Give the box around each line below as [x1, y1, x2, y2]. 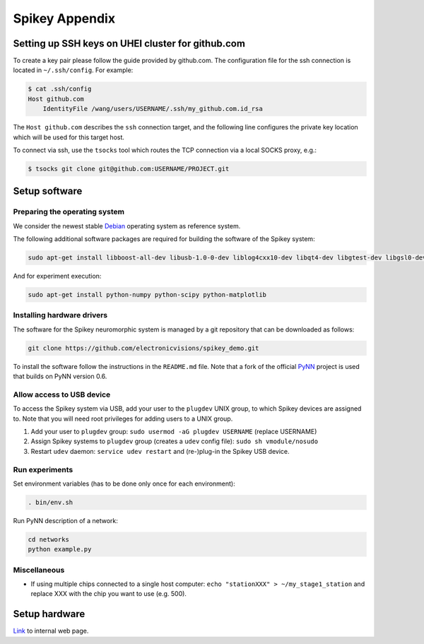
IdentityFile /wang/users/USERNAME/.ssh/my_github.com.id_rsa [42, 105, 263, 113]
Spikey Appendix [13, 11, 116, 26]
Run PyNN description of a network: [13, 516, 118, 525]
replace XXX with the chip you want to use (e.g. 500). [30, 590, 187, 598]
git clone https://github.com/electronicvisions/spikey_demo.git [28, 344, 259, 352]
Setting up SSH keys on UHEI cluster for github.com [13, 37, 245, 49]
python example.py [28, 545, 92, 554]
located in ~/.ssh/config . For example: [13, 66, 134, 74]
